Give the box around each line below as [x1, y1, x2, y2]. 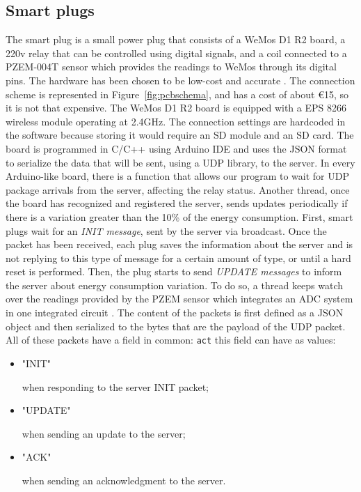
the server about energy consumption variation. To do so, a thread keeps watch [6, 277, 344, 292]
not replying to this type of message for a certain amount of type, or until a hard [6, 250, 351, 265]
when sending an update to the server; [22, 426, 186, 440]
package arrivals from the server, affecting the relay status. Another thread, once [6, 182, 350, 197]
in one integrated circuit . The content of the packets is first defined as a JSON [6, 305, 344, 320]
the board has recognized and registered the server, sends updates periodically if [6, 196, 348, 210]
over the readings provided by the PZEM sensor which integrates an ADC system [6, 291, 353, 306]
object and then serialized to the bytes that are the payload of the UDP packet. [6, 318, 346, 333]
